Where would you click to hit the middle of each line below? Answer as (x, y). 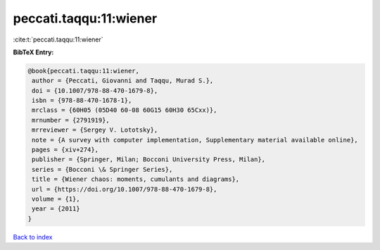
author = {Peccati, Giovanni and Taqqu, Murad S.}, (123, 81)
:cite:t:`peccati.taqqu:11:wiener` (58, 39)
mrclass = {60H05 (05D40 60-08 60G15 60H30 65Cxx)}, (125, 110)
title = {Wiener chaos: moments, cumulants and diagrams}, (136, 179)
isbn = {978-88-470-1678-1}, (82, 101)
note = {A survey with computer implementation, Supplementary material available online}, (195, 140)
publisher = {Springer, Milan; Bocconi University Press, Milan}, (149, 160)
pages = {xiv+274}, (65, 150)
